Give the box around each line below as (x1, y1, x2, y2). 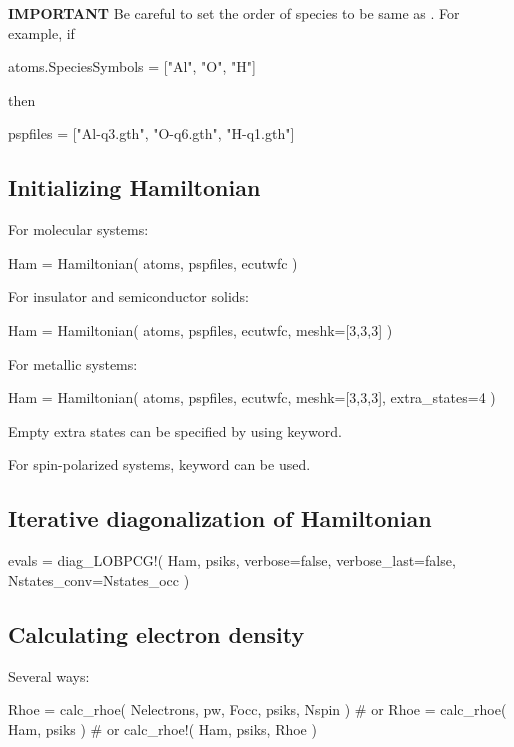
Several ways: (8, 665, 90, 686)
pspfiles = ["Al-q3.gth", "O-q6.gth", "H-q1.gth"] (8, 123, 295, 144)
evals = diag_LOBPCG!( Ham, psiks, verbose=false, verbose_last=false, (8, 550, 456, 571)
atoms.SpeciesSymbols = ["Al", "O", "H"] (8, 56, 256, 77)
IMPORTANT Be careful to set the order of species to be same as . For (8, 3, 460, 23)
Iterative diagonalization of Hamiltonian (8, 503, 432, 534)
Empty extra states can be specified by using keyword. (8, 420, 342, 441)
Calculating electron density (8, 618, 305, 649)
